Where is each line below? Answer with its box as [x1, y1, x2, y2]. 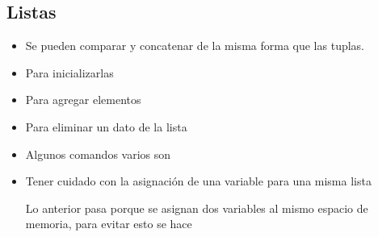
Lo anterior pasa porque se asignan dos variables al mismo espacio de [25, 199, 368, 216]
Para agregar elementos [25, 91, 141, 108]
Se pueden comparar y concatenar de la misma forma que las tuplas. [25, 37, 364, 54]
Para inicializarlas [25, 64, 114, 81]
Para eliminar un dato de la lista [25, 118, 187, 135]
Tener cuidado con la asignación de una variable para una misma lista [25, 173, 372, 189]
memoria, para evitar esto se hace [25, 215, 192, 232]
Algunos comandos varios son [25, 145, 171, 162]
